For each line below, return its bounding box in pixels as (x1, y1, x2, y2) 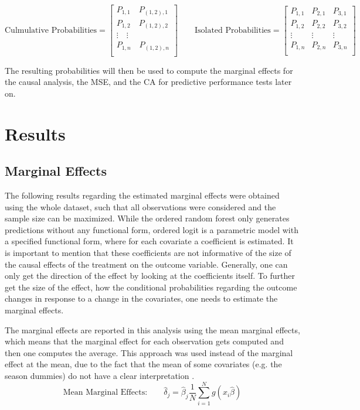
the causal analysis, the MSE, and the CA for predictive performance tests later (5, 76, 292, 88)
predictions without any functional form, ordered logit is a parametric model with (5, 223, 298, 235)
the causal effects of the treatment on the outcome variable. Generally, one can (5, 258, 288, 270)
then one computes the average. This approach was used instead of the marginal (5, 346, 293, 358)
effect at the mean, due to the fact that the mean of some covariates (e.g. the (5, 358, 282, 370)
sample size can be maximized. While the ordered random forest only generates (5, 212, 290, 224)
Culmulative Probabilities (5, 26, 97, 35)
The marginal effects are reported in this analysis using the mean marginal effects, (5, 323, 300, 336)
